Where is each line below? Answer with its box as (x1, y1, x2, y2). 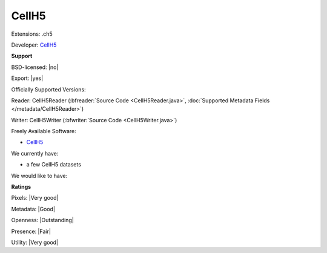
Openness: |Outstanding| (11, 217, 74, 224)
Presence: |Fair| (11, 228, 51, 235)
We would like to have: (11, 172, 68, 179)
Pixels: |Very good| (11, 194, 59, 202)
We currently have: (11, 149, 59, 157)
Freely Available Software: (11, 128, 76, 135)
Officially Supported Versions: (11, 85, 86, 93)
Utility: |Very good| (11, 238, 59, 246)
